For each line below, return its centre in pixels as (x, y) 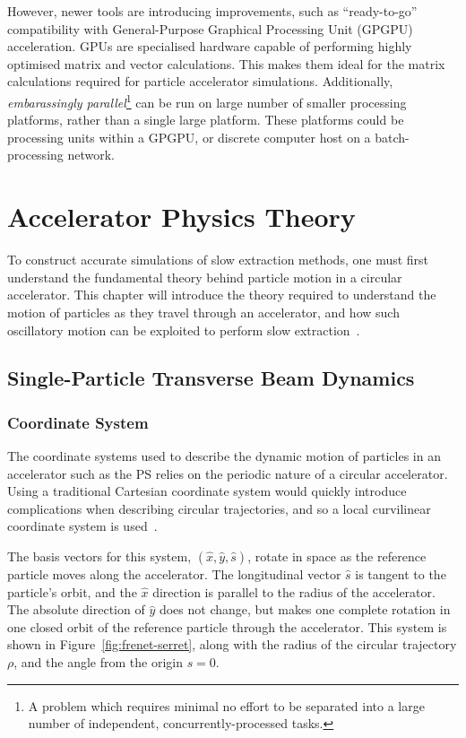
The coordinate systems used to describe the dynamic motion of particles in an (224, 456)
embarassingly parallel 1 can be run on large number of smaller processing (207, 100)
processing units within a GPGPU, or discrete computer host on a (189, 137)
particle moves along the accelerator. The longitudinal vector (174, 574)
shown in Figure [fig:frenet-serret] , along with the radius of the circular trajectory (232, 644)
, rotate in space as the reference (337, 556)
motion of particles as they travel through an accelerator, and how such (203, 312)
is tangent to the (401, 574)
